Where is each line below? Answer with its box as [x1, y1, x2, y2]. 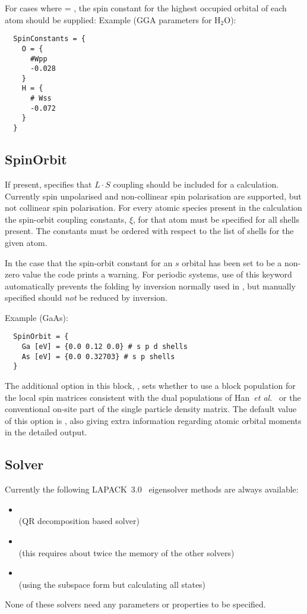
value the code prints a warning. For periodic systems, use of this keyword [22, 268, 292, 280]
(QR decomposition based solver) [18, 515, 140, 527]
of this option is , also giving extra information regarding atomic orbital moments [5, 414, 302, 426]
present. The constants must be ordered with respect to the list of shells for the [5, 225, 294, 237]
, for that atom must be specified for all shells [133, 213, 300, 225]
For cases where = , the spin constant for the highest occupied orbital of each [5, 2, 287, 14]
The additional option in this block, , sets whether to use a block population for [5, 379, 296, 392]
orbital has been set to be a [182, 256, 282, 269]
